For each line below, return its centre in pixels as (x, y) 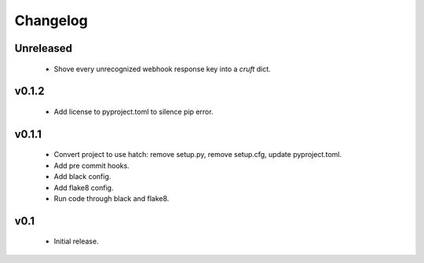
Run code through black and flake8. (111, 198)
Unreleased (44, 48)
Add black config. (82, 177)
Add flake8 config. (84, 188)
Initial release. (76, 241)
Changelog (51, 20)
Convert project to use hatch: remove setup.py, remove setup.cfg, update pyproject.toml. (198, 155)
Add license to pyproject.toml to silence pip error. (133, 111)
